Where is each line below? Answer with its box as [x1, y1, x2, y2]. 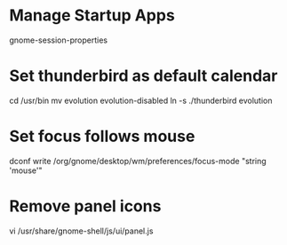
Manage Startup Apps [9, 5, 175, 26]
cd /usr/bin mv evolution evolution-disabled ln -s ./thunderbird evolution [9, 95, 273, 106]
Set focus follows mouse [9, 126, 195, 146]
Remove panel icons [9, 196, 162, 216]
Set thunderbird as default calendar [9, 66, 278, 86]
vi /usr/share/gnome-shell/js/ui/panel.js [9, 225, 154, 236]
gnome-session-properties [9, 35, 108, 45]
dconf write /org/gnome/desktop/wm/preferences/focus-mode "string [9, 155, 267, 166]
